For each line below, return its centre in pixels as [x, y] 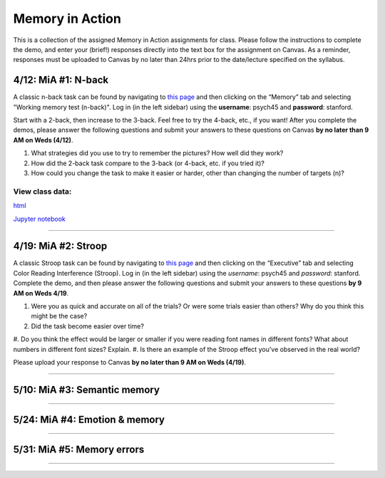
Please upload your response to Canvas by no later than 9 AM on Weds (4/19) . [129, 362]
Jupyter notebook [39, 219]
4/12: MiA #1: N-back [61, 80]
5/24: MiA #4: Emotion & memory [89, 419]
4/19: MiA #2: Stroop [60, 246]
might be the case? [59, 316]
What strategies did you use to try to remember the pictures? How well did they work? [157, 153]
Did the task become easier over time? [87, 326]
